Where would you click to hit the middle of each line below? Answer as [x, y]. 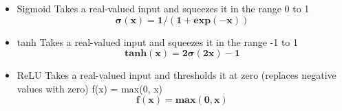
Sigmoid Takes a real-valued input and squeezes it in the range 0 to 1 [163, 8]
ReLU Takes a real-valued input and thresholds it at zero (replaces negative [177, 75]
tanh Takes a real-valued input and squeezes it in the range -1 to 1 [158, 41]
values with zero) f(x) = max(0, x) [90, 88]
